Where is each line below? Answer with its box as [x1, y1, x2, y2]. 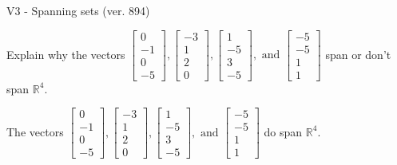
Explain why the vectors [6, 45, 125, 62]
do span [264, 123, 303, 139]
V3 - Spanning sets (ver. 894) [6, 2, 150, 18]
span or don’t [325, 45, 391, 62]
